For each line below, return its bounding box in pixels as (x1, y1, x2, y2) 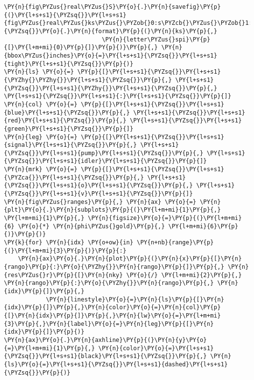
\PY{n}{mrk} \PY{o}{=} (4, 166, 78, 173)
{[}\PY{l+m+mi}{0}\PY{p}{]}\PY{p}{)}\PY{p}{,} (4, 44, 158, 51)
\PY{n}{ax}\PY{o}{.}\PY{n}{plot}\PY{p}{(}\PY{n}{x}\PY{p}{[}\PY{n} (18, 255, 242, 262)
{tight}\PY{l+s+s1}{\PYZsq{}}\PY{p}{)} (4, 60, 133, 67)
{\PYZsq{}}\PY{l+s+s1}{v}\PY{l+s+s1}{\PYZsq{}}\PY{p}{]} (4, 190, 193, 198)
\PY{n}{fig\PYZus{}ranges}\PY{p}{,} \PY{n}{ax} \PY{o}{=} (4, 198, 196, 205)
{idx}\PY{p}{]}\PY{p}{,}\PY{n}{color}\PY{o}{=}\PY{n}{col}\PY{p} (4, 304, 221, 311)
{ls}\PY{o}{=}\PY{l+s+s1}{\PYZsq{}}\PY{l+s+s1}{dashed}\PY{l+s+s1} (4, 360, 228, 368)
